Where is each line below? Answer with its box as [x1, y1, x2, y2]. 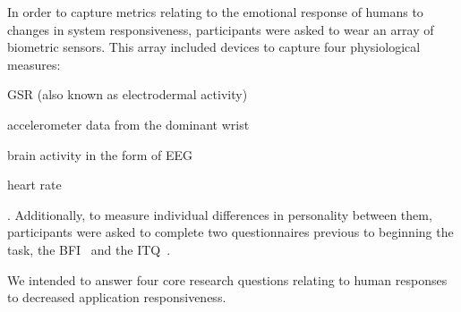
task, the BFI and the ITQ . [7, 240, 171, 258]
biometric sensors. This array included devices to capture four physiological [7, 38, 421, 56]
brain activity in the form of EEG [7, 145, 193, 164]
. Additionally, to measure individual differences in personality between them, [7, 205, 432, 223]
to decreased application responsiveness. [7, 288, 226, 307]
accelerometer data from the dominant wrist [7, 114, 250, 133]
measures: [7, 55, 61, 73]
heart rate [7, 175, 62, 194]
